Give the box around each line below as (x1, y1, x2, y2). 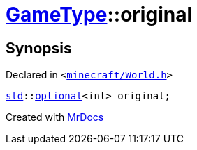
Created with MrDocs (6, 111, 104, 124)
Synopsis (6, 39, 72, 57)
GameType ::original (6, 3, 192, 26)
